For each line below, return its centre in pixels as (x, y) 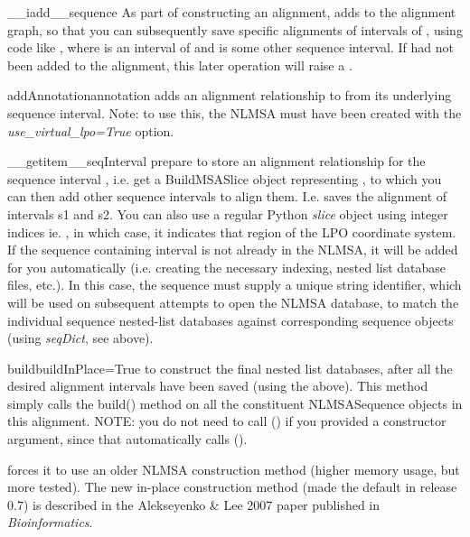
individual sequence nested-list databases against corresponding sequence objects (230, 320)
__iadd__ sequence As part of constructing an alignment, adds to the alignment (232, 12)
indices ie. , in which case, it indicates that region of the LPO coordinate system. (232, 231)
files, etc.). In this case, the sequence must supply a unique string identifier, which (235, 285)
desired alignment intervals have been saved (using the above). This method (218, 386)
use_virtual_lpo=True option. (91, 130)
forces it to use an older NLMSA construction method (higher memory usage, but (234, 469)
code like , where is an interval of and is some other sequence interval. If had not (230, 47)
